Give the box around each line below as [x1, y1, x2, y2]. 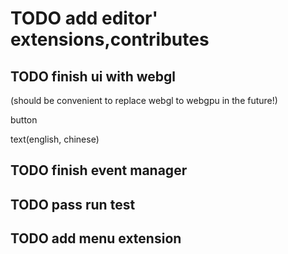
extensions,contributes [10, 28, 210, 51]
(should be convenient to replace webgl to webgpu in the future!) [10, 95, 278, 106]
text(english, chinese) [10, 133, 100, 145]
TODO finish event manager [10, 162, 188, 179]
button [10, 114, 38, 126]
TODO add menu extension [10, 230, 182, 247]
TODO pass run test [10, 196, 136, 213]
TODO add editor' [10, 7, 158, 30]
